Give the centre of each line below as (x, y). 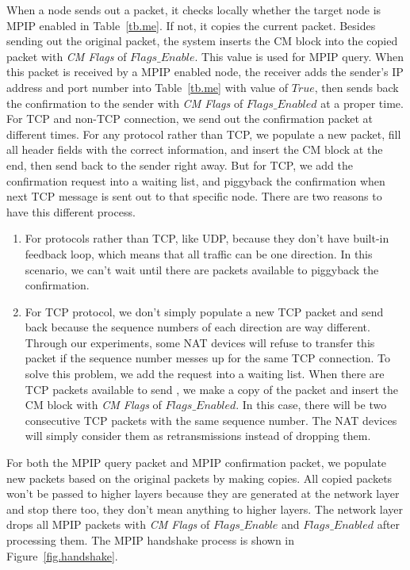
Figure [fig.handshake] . (62, 555)
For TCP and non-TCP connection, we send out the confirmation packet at (190, 119)
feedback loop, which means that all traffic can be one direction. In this (199, 253)
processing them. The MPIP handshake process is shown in (151, 540)
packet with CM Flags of (67, 56)
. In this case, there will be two (311, 405)
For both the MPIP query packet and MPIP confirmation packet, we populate (197, 463)
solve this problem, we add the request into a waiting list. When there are (205, 374)
